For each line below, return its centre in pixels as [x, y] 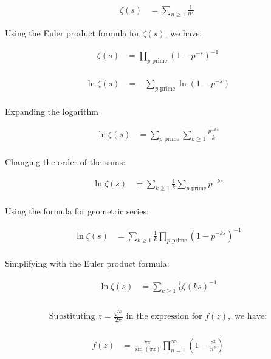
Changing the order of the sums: [65, 162]
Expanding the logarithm [52, 111]
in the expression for [164, 317]
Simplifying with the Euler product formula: [87, 263]
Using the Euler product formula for [72, 33]
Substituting [72, 317]
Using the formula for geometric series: [77, 211]
